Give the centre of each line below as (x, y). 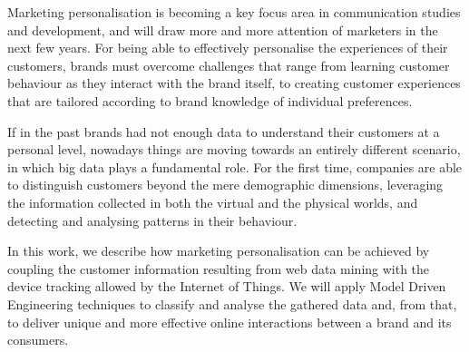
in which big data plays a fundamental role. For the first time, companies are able (235, 166)
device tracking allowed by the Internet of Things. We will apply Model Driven (227, 286)
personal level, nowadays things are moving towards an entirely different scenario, (234, 149)
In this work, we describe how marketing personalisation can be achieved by (219, 251)
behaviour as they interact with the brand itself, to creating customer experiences (234, 83)
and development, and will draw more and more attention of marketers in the (223, 29)
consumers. (38, 340)
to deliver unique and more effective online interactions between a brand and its (230, 322)
